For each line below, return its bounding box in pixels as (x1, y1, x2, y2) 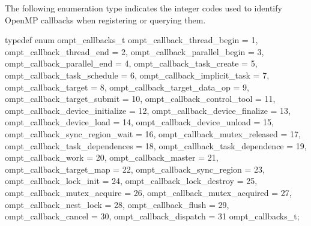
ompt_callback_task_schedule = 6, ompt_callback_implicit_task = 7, (5, 68, 270, 81)
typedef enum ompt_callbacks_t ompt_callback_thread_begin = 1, (5, 34, 258, 46)
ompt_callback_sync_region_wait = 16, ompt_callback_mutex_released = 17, (5, 127, 301, 140)
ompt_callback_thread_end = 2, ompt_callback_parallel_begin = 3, (5, 45, 264, 58)
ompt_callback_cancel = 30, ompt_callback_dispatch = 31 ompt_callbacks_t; (5, 210, 300, 222)
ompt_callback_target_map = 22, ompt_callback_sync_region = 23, (5, 162, 265, 175)
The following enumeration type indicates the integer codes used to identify (5, 2, 282, 14)
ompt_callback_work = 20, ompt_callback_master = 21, (5, 151, 219, 164)
